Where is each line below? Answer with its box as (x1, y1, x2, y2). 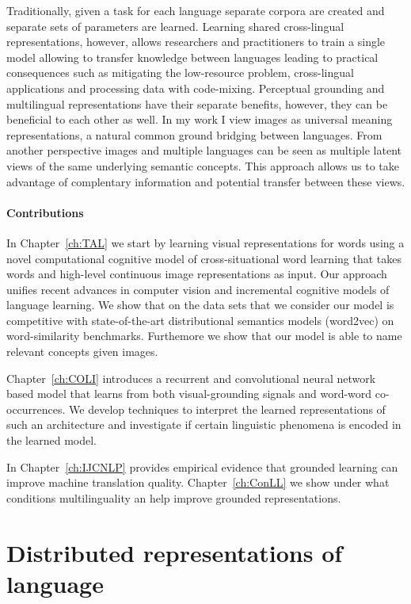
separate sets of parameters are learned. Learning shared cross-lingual (6, 17, 344, 34)
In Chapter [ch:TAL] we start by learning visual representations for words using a (6, 234, 405, 250)
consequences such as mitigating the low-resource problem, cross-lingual (6, 64, 354, 81)
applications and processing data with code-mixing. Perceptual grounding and (6, 79, 385, 96)
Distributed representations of (6, 536, 343, 568)
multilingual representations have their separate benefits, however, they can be (6, 95, 388, 112)
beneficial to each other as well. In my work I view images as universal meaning (6, 111, 393, 128)
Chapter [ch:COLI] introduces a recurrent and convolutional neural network (6, 369, 376, 386)
